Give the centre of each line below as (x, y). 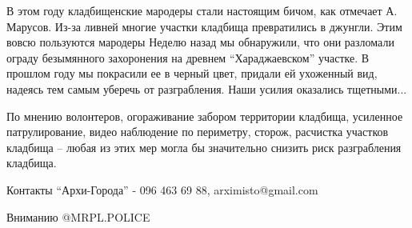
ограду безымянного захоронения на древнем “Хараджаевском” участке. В (188, 57)
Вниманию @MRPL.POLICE (78, 216)
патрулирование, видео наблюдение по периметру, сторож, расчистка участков (198, 132)
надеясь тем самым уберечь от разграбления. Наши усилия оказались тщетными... (207, 88)
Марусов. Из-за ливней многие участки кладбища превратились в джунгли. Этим (204, 26)
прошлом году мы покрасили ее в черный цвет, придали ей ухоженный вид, (192, 73)
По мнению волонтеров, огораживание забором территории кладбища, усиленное (205, 116)
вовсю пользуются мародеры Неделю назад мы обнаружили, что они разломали (200, 42)
